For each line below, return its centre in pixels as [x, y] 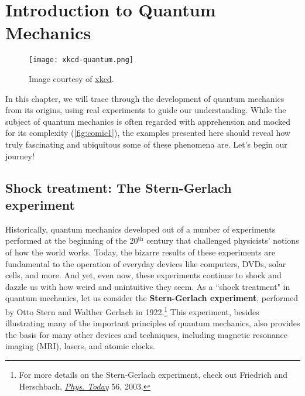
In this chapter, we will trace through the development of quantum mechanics [145, 98]
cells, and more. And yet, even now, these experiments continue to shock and [143, 275]
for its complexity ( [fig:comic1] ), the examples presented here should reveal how [148, 133]
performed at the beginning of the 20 [72, 240]
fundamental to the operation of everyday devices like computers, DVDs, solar [146, 263]
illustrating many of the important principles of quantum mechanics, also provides [153, 323]
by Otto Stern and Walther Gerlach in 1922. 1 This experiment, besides [132, 310]
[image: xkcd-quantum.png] [81, 60]
